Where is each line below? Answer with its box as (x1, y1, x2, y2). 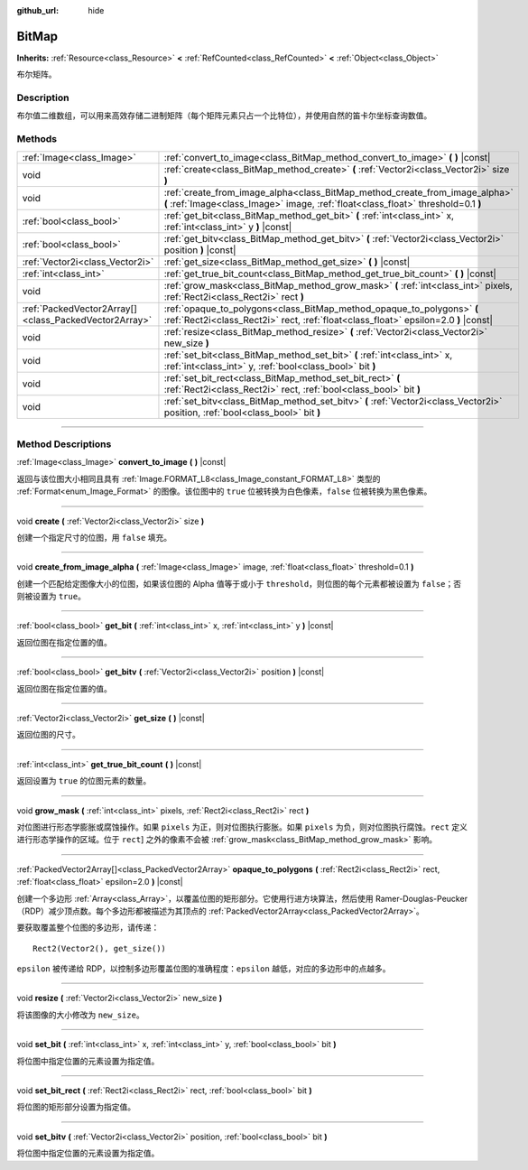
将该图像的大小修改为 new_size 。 (16, 1009, 144, 1020)
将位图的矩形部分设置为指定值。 (16, 1101, 135, 1112)
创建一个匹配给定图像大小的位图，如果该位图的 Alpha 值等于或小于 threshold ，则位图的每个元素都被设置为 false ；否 (16, 578, 462, 589)
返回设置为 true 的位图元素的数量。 (16, 775, 152, 786)
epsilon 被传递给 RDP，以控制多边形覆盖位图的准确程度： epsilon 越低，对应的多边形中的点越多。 (16, 963, 391, 974)
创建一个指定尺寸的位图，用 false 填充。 (16, 532, 172, 543)
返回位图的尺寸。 (16, 729, 80, 740)
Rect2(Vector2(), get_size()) (32, 943, 167, 953)
